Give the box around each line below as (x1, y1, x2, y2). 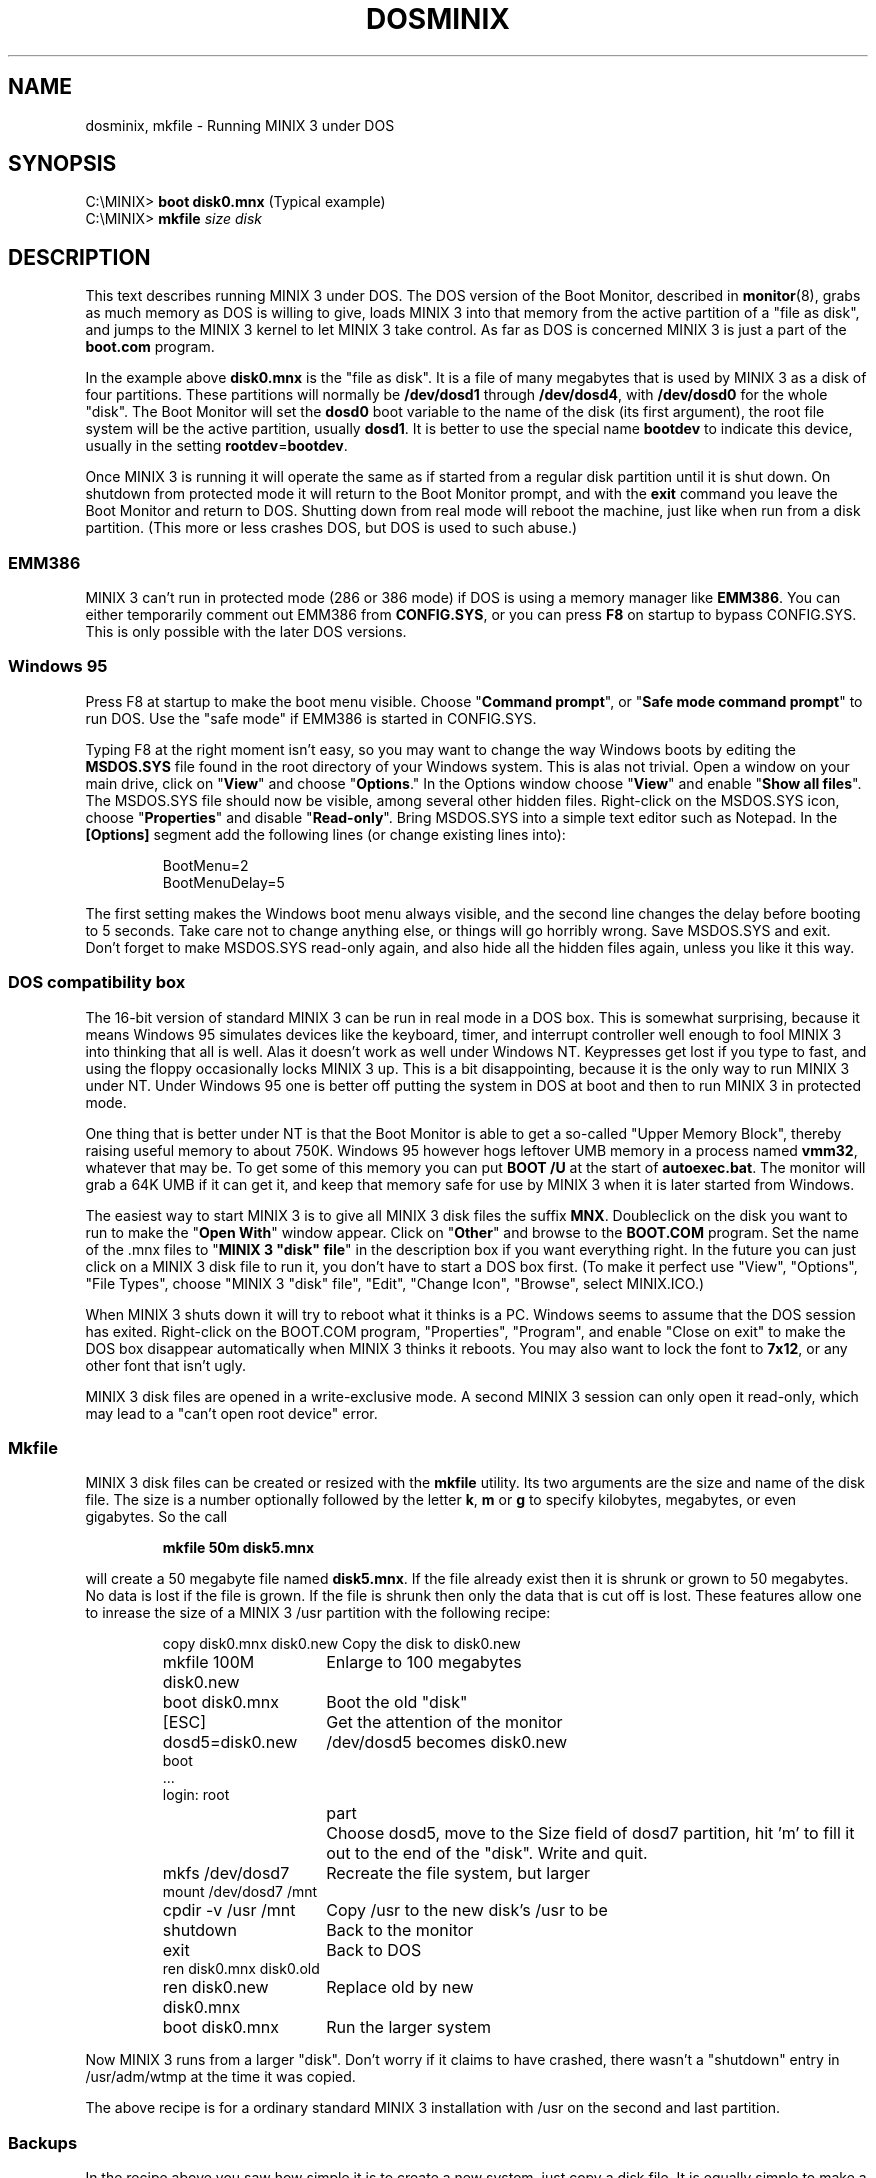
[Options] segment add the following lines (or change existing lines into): (85, 825, 566, 843)
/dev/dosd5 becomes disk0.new (326, 1732, 568, 1753)
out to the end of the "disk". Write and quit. (326, 1843, 648, 1864)
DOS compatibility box (8, 972, 186, 993)
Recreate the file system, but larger (326, 1863, 591, 1884)
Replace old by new (326, 1977, 474, 1998)
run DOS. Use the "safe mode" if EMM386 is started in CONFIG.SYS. (85, 709, 537, 727)
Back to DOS (326, 1940, 422, 1961)
